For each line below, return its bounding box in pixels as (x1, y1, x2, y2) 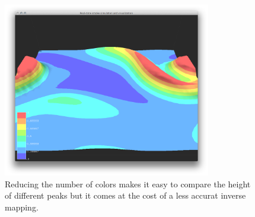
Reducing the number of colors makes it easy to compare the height (5, 177, 251, 190)
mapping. (5, 200, 39, 213)
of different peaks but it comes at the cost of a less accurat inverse (5, 189, 246, 202)
